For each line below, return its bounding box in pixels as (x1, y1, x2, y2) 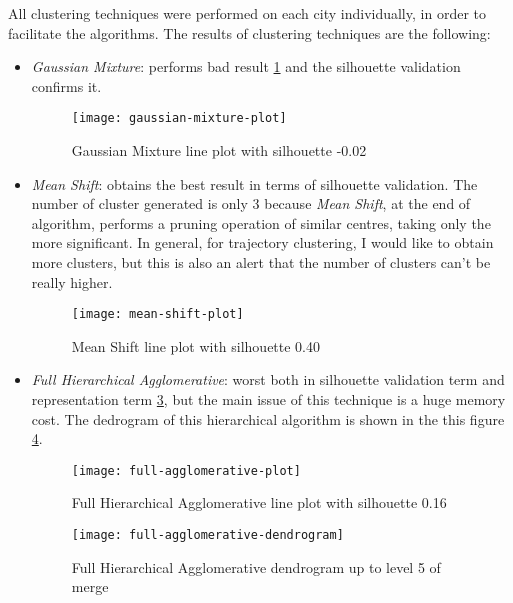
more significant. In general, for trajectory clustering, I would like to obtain (31, 232, 494, 253)
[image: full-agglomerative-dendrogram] (71, 528, 344, 543)
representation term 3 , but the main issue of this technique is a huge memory (31, 389, 506, 410)
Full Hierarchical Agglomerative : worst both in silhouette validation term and (31, 369, 505, 390)
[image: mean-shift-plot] (71, 307, 244, 322)
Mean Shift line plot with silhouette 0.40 (71, 335, 321, 356)
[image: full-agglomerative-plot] (71, 463, 301, 478)
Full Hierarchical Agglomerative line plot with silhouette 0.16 (71, 492, 447, 513)
